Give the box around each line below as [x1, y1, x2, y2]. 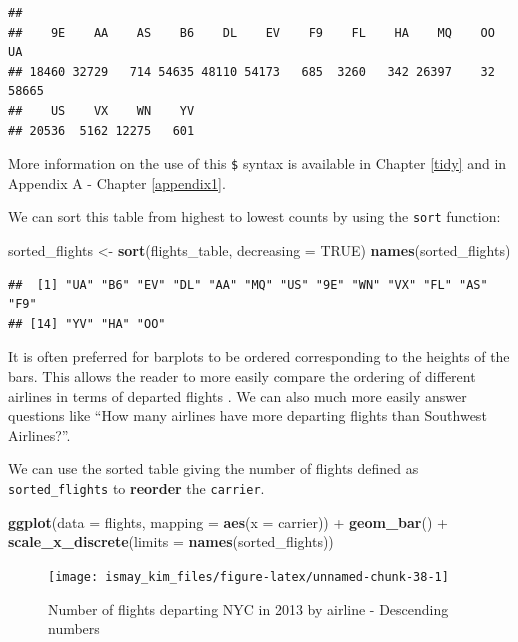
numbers [48, 618, 100, 639]
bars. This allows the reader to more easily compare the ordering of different [8, 366, 476, 387]
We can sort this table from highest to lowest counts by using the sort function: [8, 206, 501, 227]
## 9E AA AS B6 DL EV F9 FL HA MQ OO [8, 25, 495, 40]
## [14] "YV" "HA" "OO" [8, 316, 166, 331]
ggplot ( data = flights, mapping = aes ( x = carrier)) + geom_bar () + [8, 511, 448, 532]
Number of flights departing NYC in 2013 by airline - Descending [48, 598, 449, 619]
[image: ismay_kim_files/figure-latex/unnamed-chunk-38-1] [48, 569, 449, 584]
